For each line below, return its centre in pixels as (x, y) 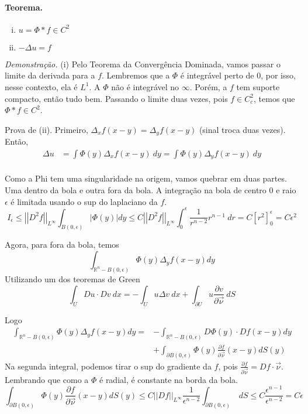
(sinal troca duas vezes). (242, 129)
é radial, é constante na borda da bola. (169, 379)
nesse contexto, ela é (41, 86)
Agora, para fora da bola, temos (62, 244)
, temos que (274, 98)
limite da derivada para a (50, 75)
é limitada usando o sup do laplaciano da (84, 201)
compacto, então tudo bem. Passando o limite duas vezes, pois (116, 98)
